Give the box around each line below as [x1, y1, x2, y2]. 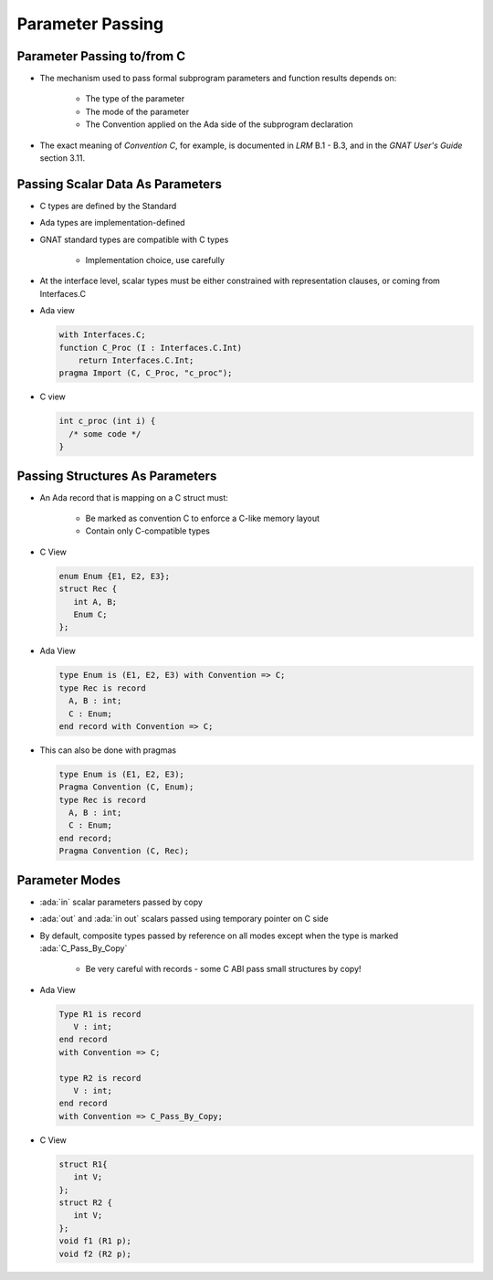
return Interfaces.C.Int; [78, 355, 194, 365]
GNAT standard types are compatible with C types [39, 234, 229, 245]
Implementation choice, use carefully [85, 255, 226, 266]
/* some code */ [68, 428, 142, 439]
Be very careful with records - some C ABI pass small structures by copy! [85, 964, 362, 975]
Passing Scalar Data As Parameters [16, 176, 223, 192]
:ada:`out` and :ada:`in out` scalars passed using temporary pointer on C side [39, 914, 329, 925]
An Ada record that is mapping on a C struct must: [39, 492, 228, 502]
